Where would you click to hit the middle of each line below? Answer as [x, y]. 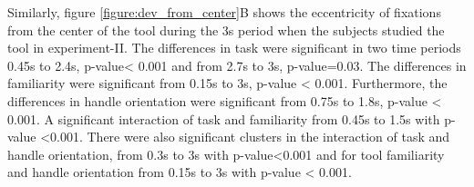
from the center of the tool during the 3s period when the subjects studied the [226, 30]
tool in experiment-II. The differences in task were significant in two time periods [234, 48]
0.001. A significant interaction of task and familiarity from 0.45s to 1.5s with [224, 118]
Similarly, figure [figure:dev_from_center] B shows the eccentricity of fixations [224, 12]
